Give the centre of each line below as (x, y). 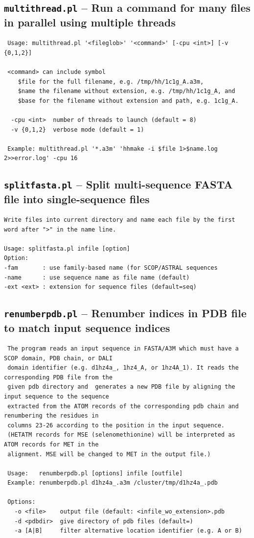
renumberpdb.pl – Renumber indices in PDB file (125, 313)
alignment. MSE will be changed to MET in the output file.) (109, 454)
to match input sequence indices (87, 328)
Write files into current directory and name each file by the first (120, 220)
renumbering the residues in (51, 416)
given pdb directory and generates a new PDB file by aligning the (121, 387)
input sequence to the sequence (57, 396)
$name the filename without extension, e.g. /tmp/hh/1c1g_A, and (127, 91)
